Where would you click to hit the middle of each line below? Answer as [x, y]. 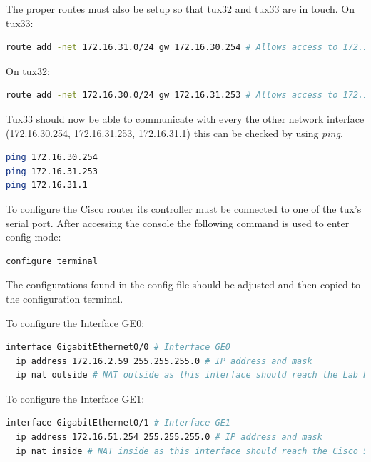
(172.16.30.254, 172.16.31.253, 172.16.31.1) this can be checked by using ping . [174, 132]
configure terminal [52, 261]
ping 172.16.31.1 [47, 185]
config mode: [34, 237]
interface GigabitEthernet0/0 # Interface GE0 [118, 347]
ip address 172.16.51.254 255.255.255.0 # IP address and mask [169, 437]
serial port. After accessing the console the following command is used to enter [178, 222]
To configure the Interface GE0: [75, 322]
